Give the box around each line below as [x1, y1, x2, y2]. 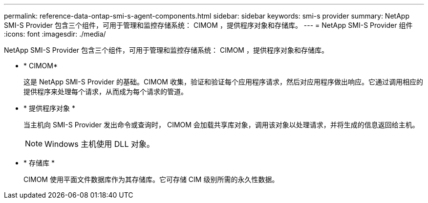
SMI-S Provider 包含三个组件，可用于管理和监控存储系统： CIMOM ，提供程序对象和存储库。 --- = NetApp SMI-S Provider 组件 [4, 21, 413, 29]
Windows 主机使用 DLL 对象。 [44, 139, 154, 149]
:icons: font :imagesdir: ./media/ [4, 30, 106, 38]
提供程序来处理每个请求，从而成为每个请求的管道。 [23, 87, 188, 96]
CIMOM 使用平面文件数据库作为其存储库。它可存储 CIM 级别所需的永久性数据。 [23, 175, 279, 183]
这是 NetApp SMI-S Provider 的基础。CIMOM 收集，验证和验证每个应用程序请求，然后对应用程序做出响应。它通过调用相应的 [23, 78, 423, 86]
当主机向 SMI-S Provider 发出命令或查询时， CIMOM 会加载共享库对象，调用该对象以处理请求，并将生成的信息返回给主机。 [23, 121, 419, 129]
